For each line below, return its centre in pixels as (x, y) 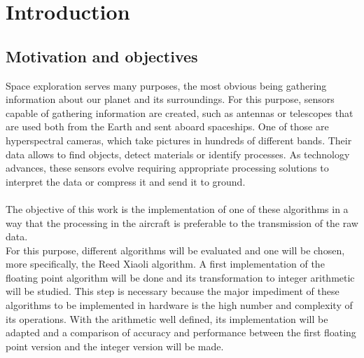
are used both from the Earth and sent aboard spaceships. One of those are (167, 126)
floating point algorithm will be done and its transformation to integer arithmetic (180, 277)
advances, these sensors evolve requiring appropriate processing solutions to (167, 168)
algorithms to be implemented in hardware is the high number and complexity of (179, 305)
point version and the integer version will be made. (115, 346)
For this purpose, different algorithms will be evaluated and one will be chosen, (175, 250)
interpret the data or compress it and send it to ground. (126, 181)
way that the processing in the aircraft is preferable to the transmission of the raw (182, 222)
